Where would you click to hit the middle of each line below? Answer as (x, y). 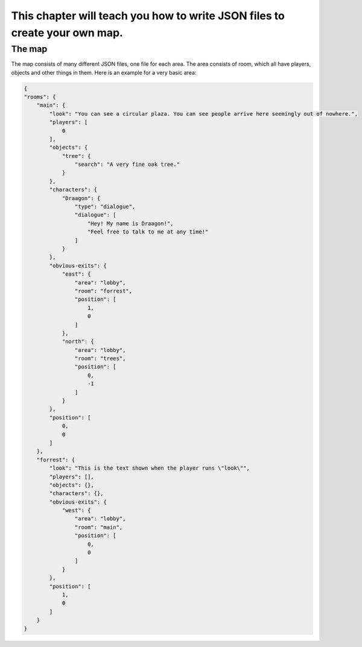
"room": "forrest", (103, 291)
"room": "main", (99, 527)
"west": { (76, 510)
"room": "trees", (100, 358)
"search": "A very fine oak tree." (127, 165)
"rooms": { (40, 97)
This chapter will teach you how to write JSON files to (148, 16)
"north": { (78, 342)
